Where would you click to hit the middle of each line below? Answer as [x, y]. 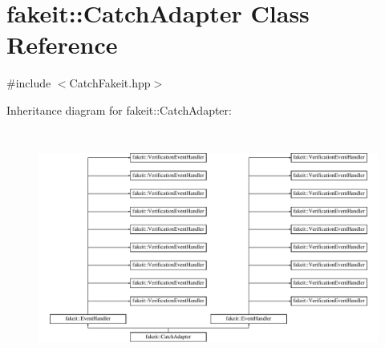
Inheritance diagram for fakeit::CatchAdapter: [119, 109]
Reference [62, 45]
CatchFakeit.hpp [110, 83]
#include [29, 83]
